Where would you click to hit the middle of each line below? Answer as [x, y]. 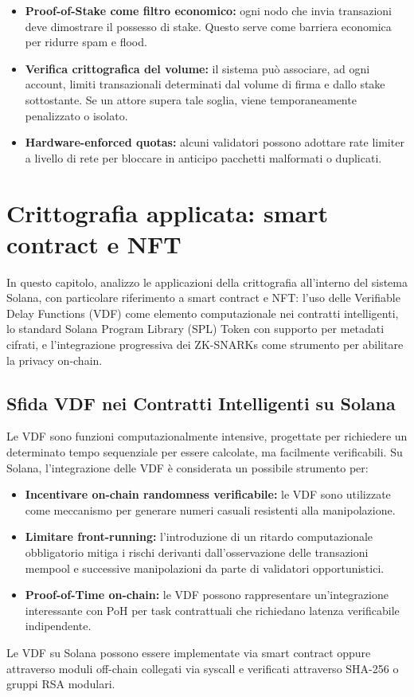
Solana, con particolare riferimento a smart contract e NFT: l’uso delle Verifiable [203, 298]
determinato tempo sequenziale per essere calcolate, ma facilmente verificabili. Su [205, 452]
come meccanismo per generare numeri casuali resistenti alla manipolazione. [210, 509]
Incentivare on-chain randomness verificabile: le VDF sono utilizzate [208, 494]
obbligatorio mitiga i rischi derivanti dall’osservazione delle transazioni [197, 552]
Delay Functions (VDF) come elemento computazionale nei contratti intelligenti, [203, 313]
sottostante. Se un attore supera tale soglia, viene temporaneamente [191, 99]
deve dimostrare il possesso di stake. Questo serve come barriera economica [208, 26]
